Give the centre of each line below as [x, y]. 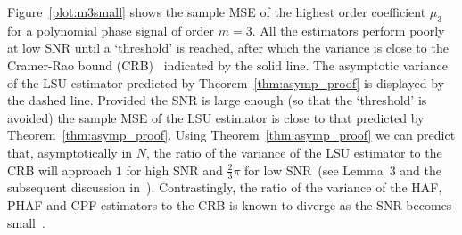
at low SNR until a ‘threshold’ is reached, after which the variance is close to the [228, 48]
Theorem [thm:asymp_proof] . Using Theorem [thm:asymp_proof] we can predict [231, 135]
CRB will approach [60, 170]
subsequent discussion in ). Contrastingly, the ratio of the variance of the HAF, [225, 187]
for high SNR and [174, 170]
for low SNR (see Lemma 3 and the [343, 170]
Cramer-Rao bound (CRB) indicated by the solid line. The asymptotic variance [227, 65]
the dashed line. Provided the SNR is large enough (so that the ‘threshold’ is [217, 100]
